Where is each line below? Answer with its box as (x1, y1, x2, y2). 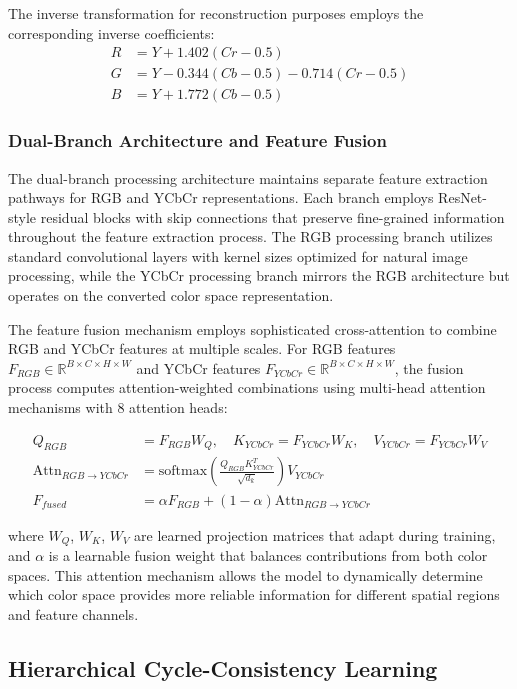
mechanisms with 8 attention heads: (8, 397, 228, 418)
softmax (158, 464, 208, 479)
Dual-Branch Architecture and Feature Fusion (8, 128, 387, 153)
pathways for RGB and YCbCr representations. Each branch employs (8, 187, 434, 208)
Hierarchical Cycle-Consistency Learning (8, 652, 438, 683)
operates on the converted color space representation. (8, 285, 334, 306)
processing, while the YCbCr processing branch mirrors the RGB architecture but (8, 265, 510, 286)
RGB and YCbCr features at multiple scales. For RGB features (8, 338, 396, 359)
